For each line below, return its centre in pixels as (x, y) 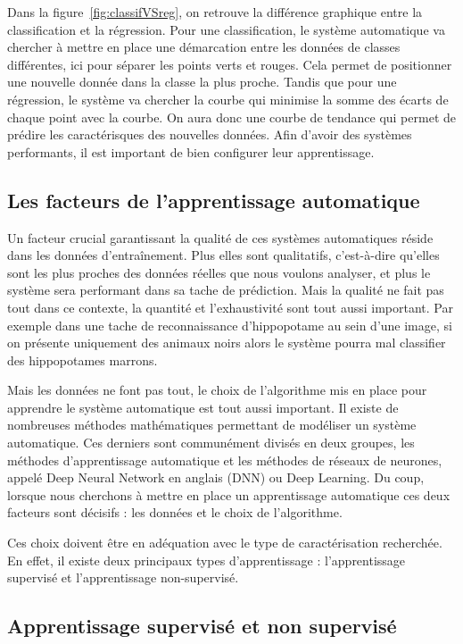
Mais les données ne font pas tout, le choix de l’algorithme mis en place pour (217, 390)
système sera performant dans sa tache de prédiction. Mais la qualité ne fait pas (226, 290)
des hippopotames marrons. (83, 360)
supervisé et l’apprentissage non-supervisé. (123, 577)
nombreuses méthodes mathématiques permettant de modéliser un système (212, 425)
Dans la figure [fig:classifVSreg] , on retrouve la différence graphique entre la (215, 12)
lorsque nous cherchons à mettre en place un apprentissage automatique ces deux (229, 494)
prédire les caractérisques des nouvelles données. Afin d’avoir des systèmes (210, 134)
